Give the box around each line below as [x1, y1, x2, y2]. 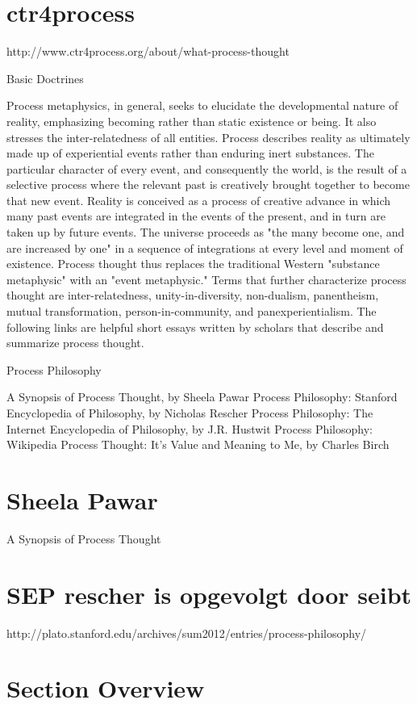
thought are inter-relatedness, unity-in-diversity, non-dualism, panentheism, [6, 287, 379, 304]
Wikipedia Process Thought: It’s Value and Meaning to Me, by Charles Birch [6, 436, 390, 453]
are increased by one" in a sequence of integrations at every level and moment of [6, 239, 403, 256]
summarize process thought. [6, 334, 144, 351]
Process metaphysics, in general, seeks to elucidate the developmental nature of [6, 97, 398, 114]
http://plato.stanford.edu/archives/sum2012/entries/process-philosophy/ [6, 624, 367, 641]
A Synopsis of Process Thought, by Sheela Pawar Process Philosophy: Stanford [6, 388, 398, 405]
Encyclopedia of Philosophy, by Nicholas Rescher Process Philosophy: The [6, 404, 373, 421]
